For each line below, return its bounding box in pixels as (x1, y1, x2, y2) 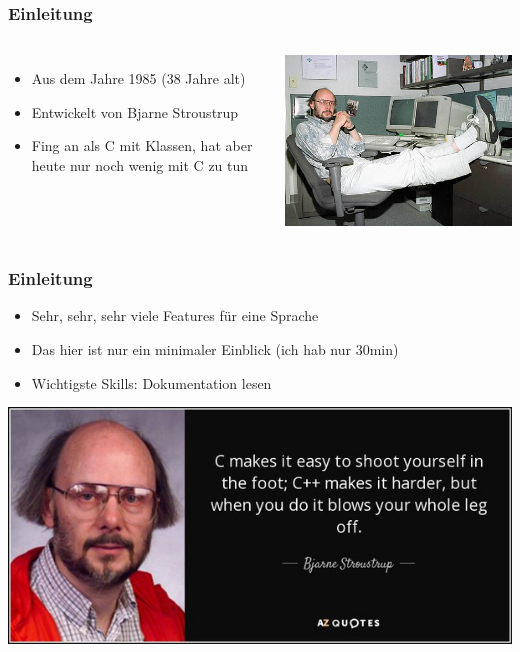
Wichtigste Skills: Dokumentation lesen (31, 372, 272, 393)
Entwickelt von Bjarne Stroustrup (31, 101, 239, 122)
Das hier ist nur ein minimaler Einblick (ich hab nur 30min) (31, 338, 399, 359)
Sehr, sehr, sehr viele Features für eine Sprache (31, 305, 319, 326)
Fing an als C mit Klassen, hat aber (31, 135, 253, 156)
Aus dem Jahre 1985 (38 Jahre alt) (31, 68, 246, 89)
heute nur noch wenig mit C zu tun (31, 155, 249, 175)
